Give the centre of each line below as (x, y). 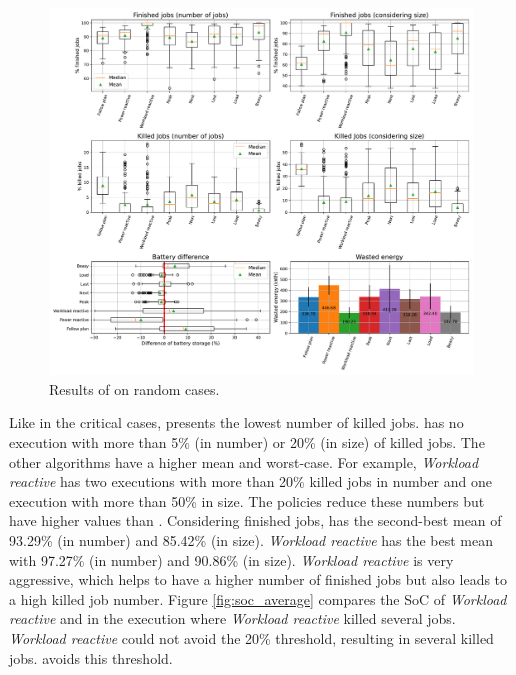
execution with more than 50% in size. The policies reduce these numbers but (247, 500)
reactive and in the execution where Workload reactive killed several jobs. (232, 618)
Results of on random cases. (134, 388)
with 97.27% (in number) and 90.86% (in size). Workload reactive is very (231, 559)
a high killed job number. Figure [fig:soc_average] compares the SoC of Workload (258, 598)
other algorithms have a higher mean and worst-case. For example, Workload (244, 461)
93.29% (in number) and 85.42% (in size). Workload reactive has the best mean (251, 540)
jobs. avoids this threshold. (91, 657)
